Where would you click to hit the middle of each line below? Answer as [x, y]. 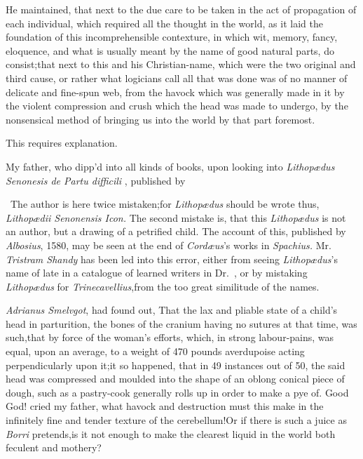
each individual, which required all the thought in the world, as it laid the [164, 23]
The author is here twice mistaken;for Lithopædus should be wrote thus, [165, 204]
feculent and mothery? [54, 447]
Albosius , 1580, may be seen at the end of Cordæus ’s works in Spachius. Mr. [169, 245]
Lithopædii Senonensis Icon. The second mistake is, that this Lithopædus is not [176, 217]
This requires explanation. [62, 143]
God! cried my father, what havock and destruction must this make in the [165, 406]
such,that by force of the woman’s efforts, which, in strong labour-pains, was [170, 337]
